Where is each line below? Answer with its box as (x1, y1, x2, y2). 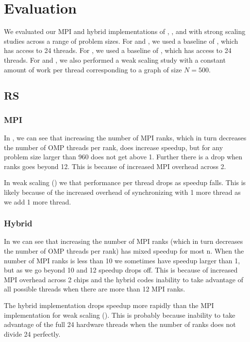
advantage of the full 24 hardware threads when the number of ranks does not (4, 319, 236, 329)
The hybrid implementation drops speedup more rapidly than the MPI (4, 300, 214, 310)
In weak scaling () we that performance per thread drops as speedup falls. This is (4, 177, 246, 188)
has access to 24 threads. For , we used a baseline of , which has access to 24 (4, 45, 232, 55)
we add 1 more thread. (4, 196, 71, 206)
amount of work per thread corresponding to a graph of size (4, 64, 182, 74)
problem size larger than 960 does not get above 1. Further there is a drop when (4, 152, 243, 162)
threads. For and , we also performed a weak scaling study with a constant (4, 54, 226, 65)
